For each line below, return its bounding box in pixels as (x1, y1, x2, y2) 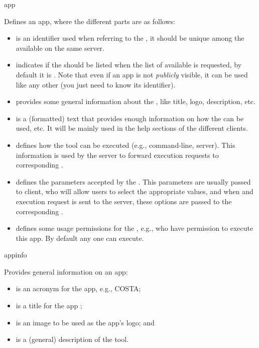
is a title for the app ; (16, 300, 82, 311)
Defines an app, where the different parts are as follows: (4, 16, 175, 26)
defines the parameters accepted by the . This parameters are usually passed (16, 176, 251, 187)
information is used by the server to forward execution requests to (16, 149, 219, 160)
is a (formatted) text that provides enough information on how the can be (16, 113, 244, 123)
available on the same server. (16, 42, 104, 53)
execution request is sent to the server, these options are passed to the (16, 196, 232, 206)
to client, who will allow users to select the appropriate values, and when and (16, 186, 253, 197)
